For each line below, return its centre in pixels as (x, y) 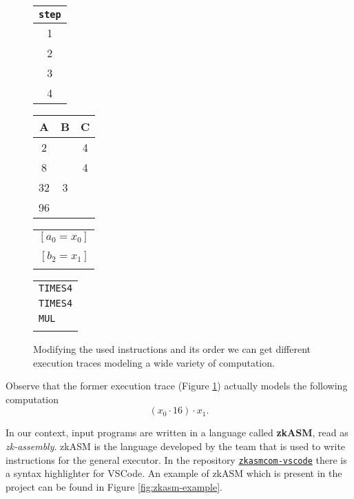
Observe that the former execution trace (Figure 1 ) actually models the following (177, 386)
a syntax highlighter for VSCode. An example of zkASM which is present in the (174, 473)
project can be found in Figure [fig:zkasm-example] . (114, 486)
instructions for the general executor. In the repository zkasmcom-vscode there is (176, 459)
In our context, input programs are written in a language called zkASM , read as (177, 432)
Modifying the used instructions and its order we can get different (172, 349)
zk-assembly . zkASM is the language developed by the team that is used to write (176, 446)
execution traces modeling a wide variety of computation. (154, 362)
